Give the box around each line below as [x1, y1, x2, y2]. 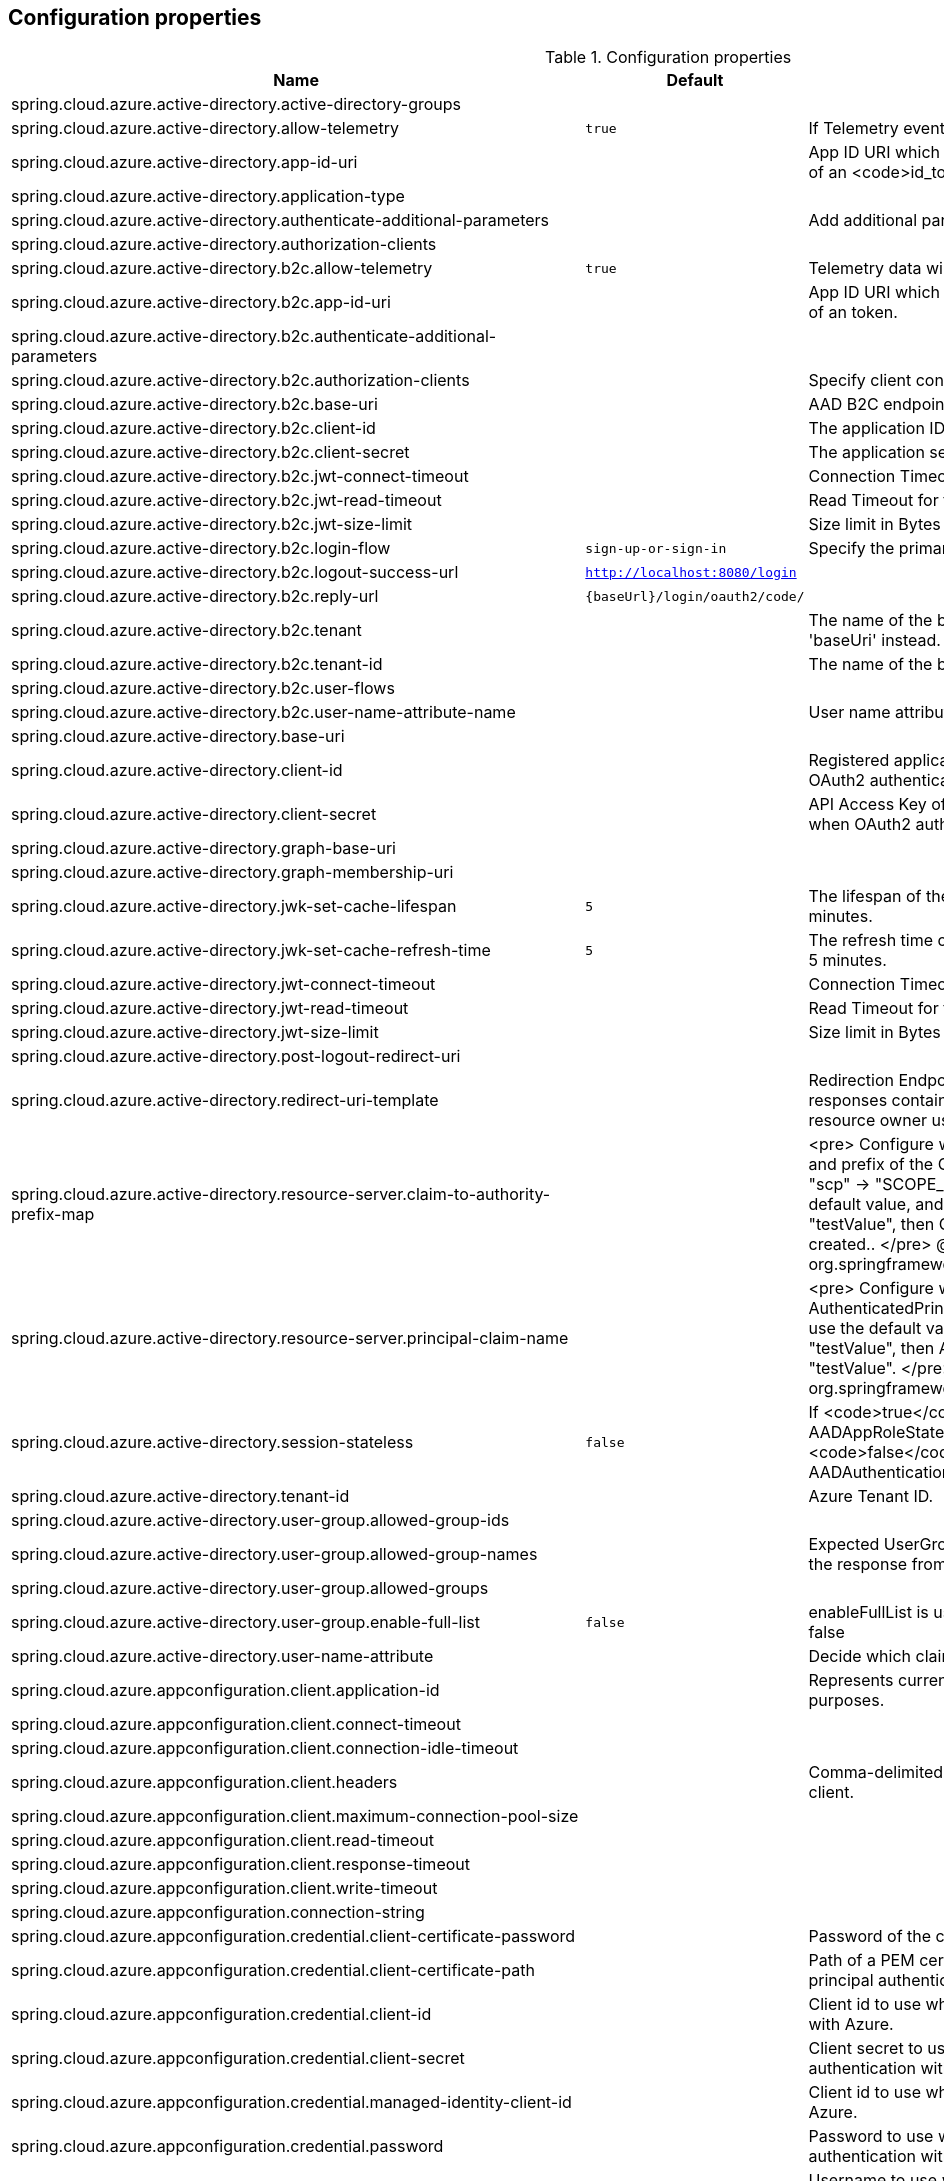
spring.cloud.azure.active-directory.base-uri [11, 726, 345, 747]
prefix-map [11, 1204, 95, 1225]
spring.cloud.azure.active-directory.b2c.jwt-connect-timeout [11, 466, 469, 487]
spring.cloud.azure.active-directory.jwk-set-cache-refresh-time [11, 940, 491, 961]
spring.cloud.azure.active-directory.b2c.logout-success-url [11, 562, 459, 583]
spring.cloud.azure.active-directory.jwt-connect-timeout [11, 974, 436, 995]
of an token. [808, 302, 898, 323]
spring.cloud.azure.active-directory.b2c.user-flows [11, 678, 395, 699]
